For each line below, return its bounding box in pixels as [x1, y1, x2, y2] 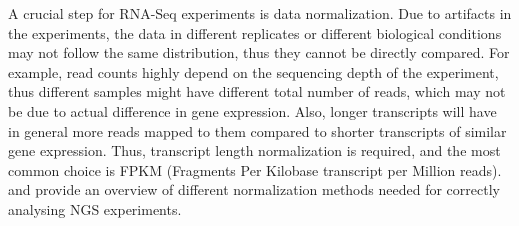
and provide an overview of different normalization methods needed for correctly [8, 179, 500, 200]
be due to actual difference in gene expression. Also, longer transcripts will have [8, 100, 497, 121]
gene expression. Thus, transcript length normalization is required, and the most [8, 140, 501, 161]
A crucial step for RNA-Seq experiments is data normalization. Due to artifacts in [8, 3, 512, 23]
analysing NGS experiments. [8, 198, 182, 219]
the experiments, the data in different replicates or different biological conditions [8, 22, 502, 43]
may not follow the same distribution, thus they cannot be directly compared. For [8, 42, 510, 63]
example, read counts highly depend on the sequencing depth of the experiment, [8, 61, 499, 82]
